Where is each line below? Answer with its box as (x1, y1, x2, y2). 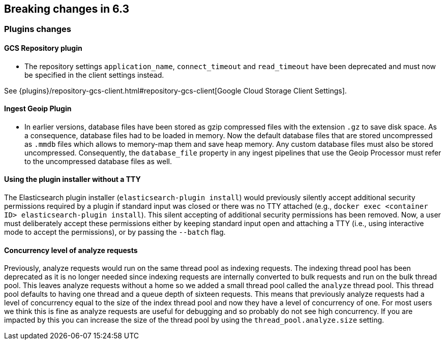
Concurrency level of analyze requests (4, 245, 138, 255)
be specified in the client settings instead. (24, 70, 164, 79)
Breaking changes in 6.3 (4, 3, 130, 15)
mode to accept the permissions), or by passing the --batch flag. (4, 228, 226, 237)
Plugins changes (4, 24, 71, 35)
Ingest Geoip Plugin (4, 104, 72, 113)
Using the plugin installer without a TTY (4, 175, 141, 184)
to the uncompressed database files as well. (24, 157, 172, 166)
